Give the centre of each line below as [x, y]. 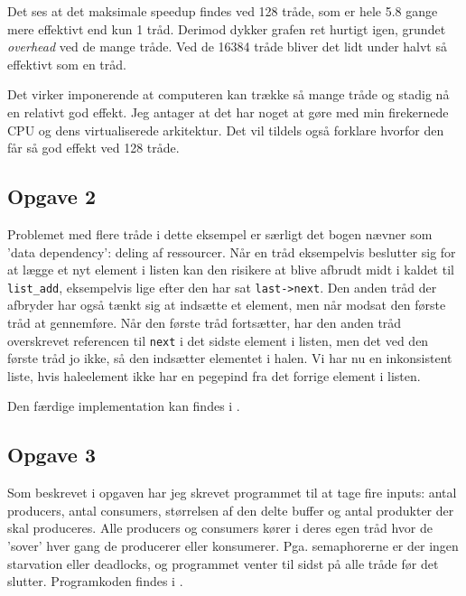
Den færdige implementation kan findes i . [124, 406]
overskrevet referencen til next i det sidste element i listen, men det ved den [218, 340]
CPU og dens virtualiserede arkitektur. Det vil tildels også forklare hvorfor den [226, 130]
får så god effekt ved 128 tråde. [93, 148]
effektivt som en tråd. [67, 64]
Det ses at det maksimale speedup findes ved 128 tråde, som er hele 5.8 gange [223, 11]
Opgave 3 [51, 455]
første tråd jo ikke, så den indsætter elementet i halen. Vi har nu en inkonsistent [230, 358]
